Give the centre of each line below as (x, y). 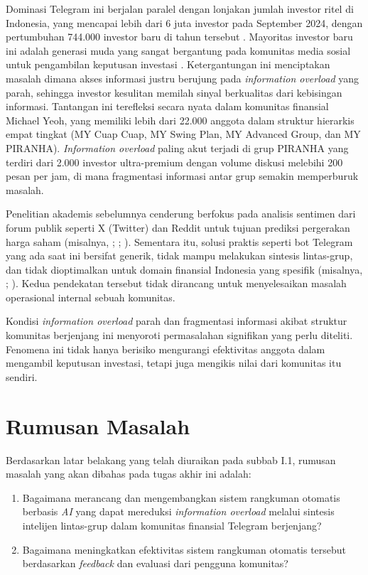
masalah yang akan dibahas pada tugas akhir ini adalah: (129, 474)
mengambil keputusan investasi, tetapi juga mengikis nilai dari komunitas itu (174, 363)
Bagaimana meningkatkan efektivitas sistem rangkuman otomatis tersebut (184, 549)
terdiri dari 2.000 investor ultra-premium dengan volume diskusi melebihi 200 (174, 162)
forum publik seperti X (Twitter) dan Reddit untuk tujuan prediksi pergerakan (178, 227)
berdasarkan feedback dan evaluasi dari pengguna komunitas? (155, 563)
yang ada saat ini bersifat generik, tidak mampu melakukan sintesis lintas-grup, (179, 256)
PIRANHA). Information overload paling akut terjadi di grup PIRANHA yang (177, 147)
